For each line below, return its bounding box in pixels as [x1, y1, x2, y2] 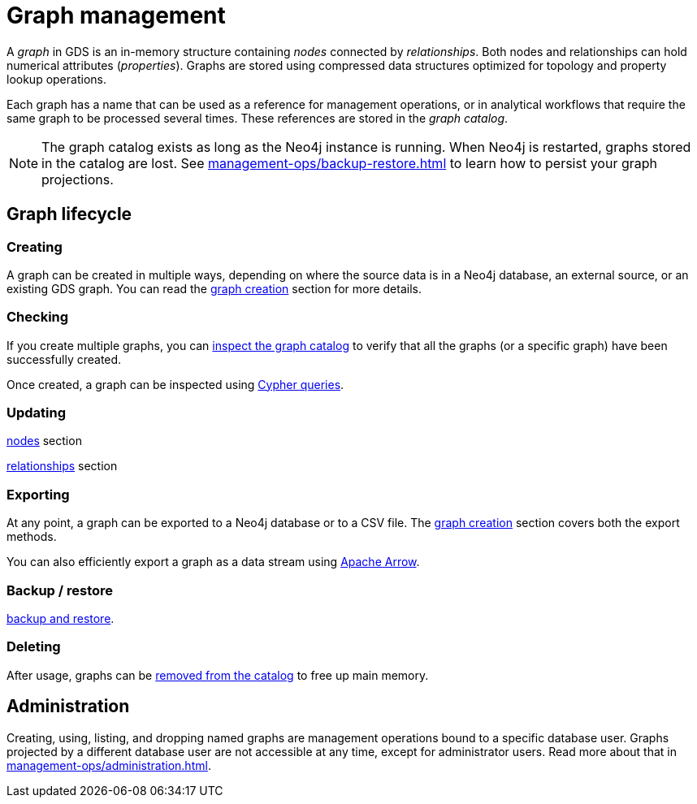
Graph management [6, 2, 226, 29]
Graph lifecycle [6, 204, 132, 225]
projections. [41, 171, 114, 188]
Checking [6, 309, 69, 326]
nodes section [6, 434, 82, 448]
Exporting [6, 486, 70, 503]
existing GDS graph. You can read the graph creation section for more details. [6, 281, 422, 296]
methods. [6, 530, 57, 544]
